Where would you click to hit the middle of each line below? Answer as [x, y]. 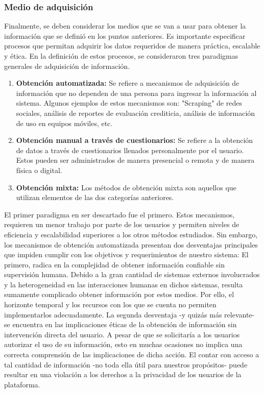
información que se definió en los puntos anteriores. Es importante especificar [125, 35]
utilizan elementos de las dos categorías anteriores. [95, 197]
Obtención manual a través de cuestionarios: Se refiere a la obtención [135, 140]
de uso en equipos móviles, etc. [64, 123]
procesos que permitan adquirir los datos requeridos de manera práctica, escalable [132, 46]
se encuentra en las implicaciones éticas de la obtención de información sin [121, 324]
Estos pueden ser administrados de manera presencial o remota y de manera [135, 160]
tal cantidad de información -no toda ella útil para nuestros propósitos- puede [126, 364]
